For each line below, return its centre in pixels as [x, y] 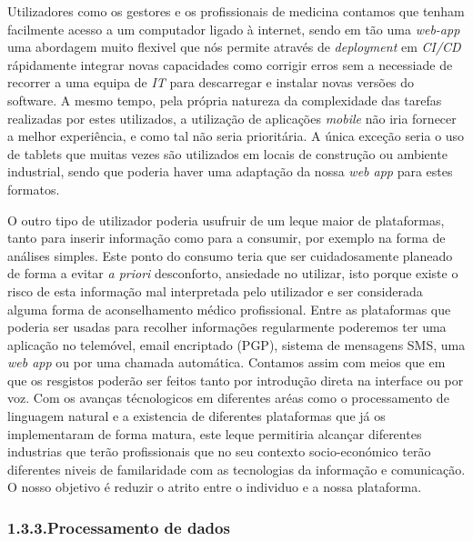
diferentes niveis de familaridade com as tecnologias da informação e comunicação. [236, 469]
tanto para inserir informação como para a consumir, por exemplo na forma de [226, 238]
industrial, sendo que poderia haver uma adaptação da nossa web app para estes [230, 171]
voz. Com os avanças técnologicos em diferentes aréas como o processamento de [228, 398]
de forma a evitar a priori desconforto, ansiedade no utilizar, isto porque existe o [233, 273]
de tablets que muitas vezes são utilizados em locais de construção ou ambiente [227, 153]
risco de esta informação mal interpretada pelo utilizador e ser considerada [215, 291]
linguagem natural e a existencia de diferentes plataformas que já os [196, 416]
